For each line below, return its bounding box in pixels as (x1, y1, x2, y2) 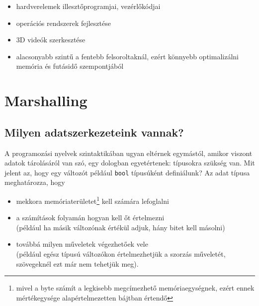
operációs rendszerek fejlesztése (16, 17, 111, 28)
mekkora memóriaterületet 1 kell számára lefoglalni (16, 194, 169, 206)
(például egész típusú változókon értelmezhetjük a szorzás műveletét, (16, 249, 226, 259)
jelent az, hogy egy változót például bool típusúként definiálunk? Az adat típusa (4, 167, 250, 177)
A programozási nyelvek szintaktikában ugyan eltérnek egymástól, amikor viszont (4, 148, 253, 158)
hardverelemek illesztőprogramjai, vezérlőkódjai (16, 1, 161, 11)
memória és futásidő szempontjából (16, 61, 124, 71)
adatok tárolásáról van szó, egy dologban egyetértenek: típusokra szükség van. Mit (4, 157, 255, 168)
